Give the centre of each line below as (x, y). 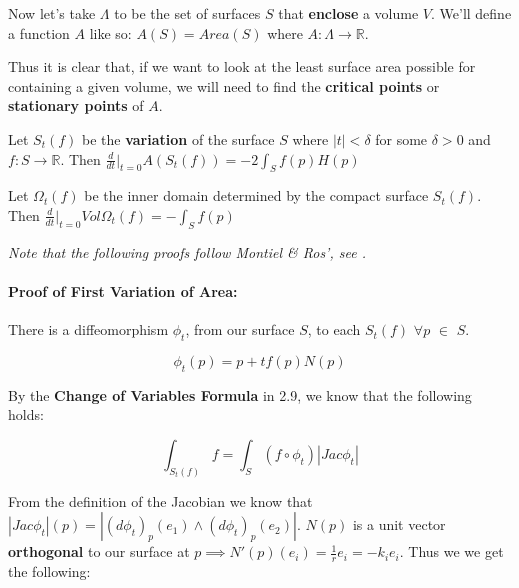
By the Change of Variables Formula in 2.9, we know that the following (240, 394)
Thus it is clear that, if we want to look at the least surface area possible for (242, 66)
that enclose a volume (348, 13)
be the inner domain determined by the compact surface (256, 195)
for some (401, 138)
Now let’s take (52, 13)
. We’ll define (471, 13)
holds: (26, 414)
